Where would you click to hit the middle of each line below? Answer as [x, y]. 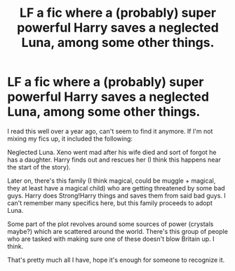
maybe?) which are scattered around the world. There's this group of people [117, 231]
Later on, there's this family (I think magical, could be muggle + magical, [112, 181]
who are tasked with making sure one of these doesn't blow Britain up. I [111, 239]
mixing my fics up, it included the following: [70, 139]
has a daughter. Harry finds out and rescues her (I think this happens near [114, 160]
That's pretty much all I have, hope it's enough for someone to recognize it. [116, 260]
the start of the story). [39, 167]
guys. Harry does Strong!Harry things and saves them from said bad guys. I [116, 195]
